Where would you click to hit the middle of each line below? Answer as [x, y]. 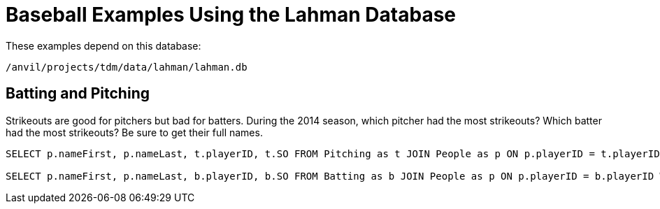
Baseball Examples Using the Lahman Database [231, 15]
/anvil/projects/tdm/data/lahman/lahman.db [127, 67]
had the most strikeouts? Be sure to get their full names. [134, 132]
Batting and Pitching [78, 94]
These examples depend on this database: [103, 45]
